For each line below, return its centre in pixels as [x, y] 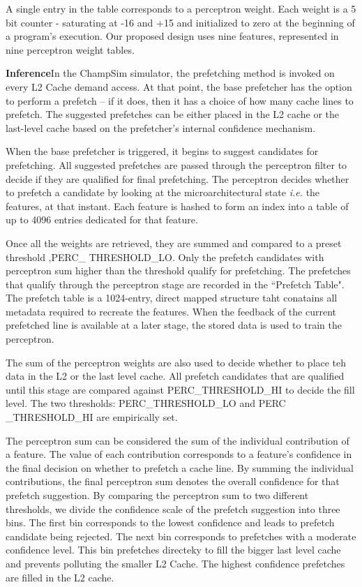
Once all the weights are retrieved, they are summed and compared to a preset [174, 243]
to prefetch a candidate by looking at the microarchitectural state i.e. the [163, 192]
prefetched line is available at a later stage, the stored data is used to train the [174, 325]
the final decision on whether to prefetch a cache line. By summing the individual [180, 467]
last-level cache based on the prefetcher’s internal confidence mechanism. [161, 127]
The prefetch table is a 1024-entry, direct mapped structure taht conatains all [172, 298]
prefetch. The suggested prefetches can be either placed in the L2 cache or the [173, 114]
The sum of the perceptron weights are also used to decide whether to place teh [176, 362]
